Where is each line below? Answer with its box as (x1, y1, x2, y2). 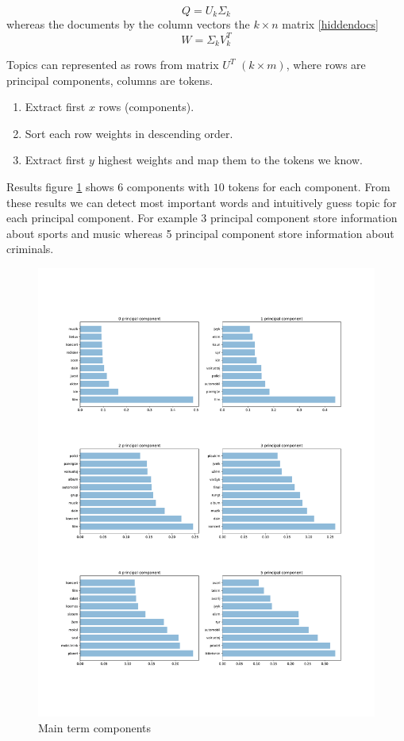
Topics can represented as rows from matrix (6, 56, 219, 72)
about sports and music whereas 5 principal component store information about (6, 225, 394, 241)
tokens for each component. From (228, 178, 391, 194)
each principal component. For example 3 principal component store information (6, 209, 398, 226)
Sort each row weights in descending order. (25, 125, 233, 141)
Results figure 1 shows (6, 178, 114, 194)
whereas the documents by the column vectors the (6, 16, 250, 33)
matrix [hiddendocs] (282, 16, 379, 33)
